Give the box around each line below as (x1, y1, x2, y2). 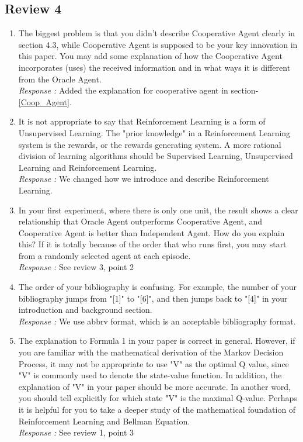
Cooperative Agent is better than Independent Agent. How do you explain (18, 226, 285, 239)
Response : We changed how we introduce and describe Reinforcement (18, 172, 269, 185)
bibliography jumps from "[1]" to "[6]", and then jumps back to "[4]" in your (18, 292, 288, 304)
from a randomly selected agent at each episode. (18, 249, 191, 261)
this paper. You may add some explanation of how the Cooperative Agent (18, 50, 283, 62)
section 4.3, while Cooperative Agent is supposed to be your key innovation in (18, 38, 298, 50)
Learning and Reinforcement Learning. (18, 161, 157, 173)
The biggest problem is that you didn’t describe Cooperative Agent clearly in (18, 27, 295, 39)
